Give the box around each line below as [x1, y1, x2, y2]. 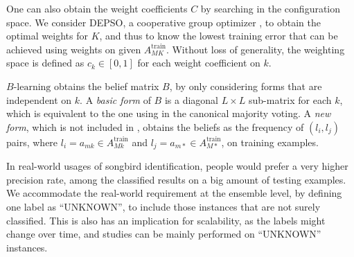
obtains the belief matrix [54, 78, 159, 93]
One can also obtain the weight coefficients [6, 1, 188, 15]
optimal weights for [6, 28, 88, 43]
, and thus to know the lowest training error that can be [99, 28, 338, 43]
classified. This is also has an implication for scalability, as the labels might [6, 213, 326, 227]
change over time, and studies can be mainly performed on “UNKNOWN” [6, 227, 321, 241]
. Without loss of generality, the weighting [166, 42, 345, 56]
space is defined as [6, 55, 85, 70]
